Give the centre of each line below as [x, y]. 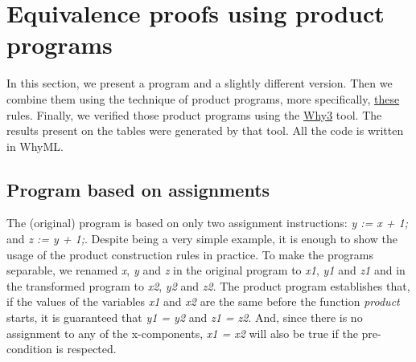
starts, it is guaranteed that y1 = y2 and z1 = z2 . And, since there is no [185, 317]
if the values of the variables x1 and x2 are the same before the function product [203, 301]
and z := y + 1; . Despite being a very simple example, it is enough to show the [202, 239]
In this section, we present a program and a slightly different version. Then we [200, 83]
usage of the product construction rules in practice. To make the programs [190, 254]
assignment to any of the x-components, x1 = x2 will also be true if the [182, 333]
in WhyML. [35, 146]
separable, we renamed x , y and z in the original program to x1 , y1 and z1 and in [206, 270]
